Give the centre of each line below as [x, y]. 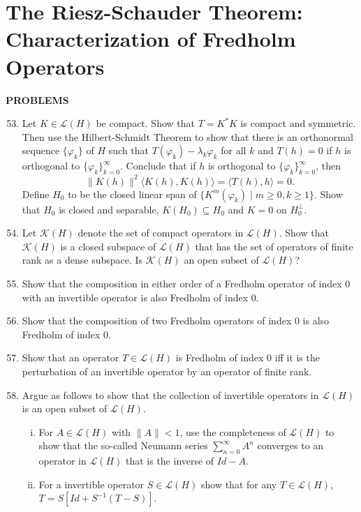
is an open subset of [65, 408]
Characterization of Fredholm [151, 39]
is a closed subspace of [108, 246]
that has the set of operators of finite [274, 246]
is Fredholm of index [220, 357]
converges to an [290, 445]
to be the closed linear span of [132, 194]
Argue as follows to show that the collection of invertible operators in [170, 394]
